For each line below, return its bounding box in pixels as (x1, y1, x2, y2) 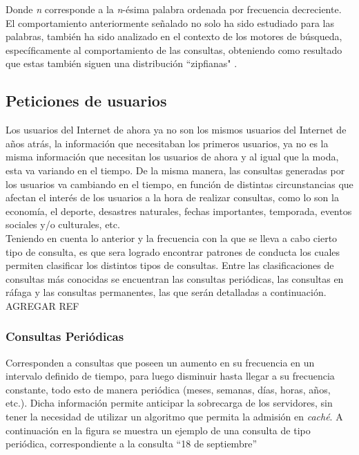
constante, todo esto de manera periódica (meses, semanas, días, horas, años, (6, 382, 331, 396)
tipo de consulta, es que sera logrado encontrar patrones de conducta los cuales (6, 244, 340, 259)
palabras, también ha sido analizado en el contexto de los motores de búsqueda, (6, 29, 342, 44)
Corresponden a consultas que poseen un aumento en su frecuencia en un (6, 355, 315, 369)
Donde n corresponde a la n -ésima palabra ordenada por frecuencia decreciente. (6, 2, 342, 16)
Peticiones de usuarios (6, 90, 167, 111)
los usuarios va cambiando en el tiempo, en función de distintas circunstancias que (6, 176, 353, 191)
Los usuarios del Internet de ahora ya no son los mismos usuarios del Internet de (6, 122, 347, 137)
